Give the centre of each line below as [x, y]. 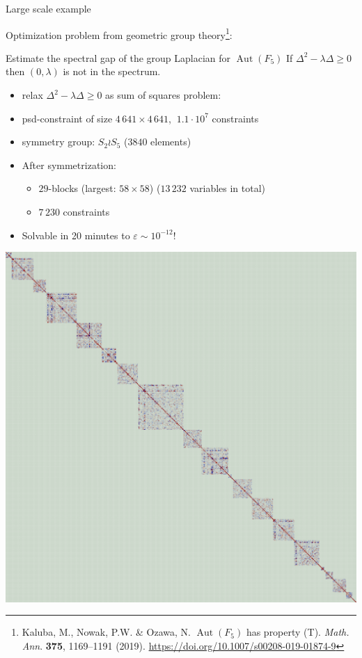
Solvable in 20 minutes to [76, 235]
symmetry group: [58, 142]
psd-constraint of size [67, 118]
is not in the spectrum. [112, 71]
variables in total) [228, 188]
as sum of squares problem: [163, 95]
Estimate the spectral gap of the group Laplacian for [118, 57]
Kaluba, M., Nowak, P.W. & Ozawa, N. [106, 632]
